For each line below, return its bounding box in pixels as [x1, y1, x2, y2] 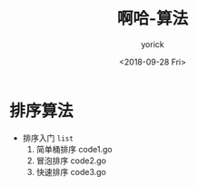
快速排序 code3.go [35, 166, 107, 177]
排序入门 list [22, 132, 74, 143]
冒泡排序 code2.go [35, 155, 107, 166]
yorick [140, 38, 165, 50]
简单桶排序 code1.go [35, 143, 113, 154]
